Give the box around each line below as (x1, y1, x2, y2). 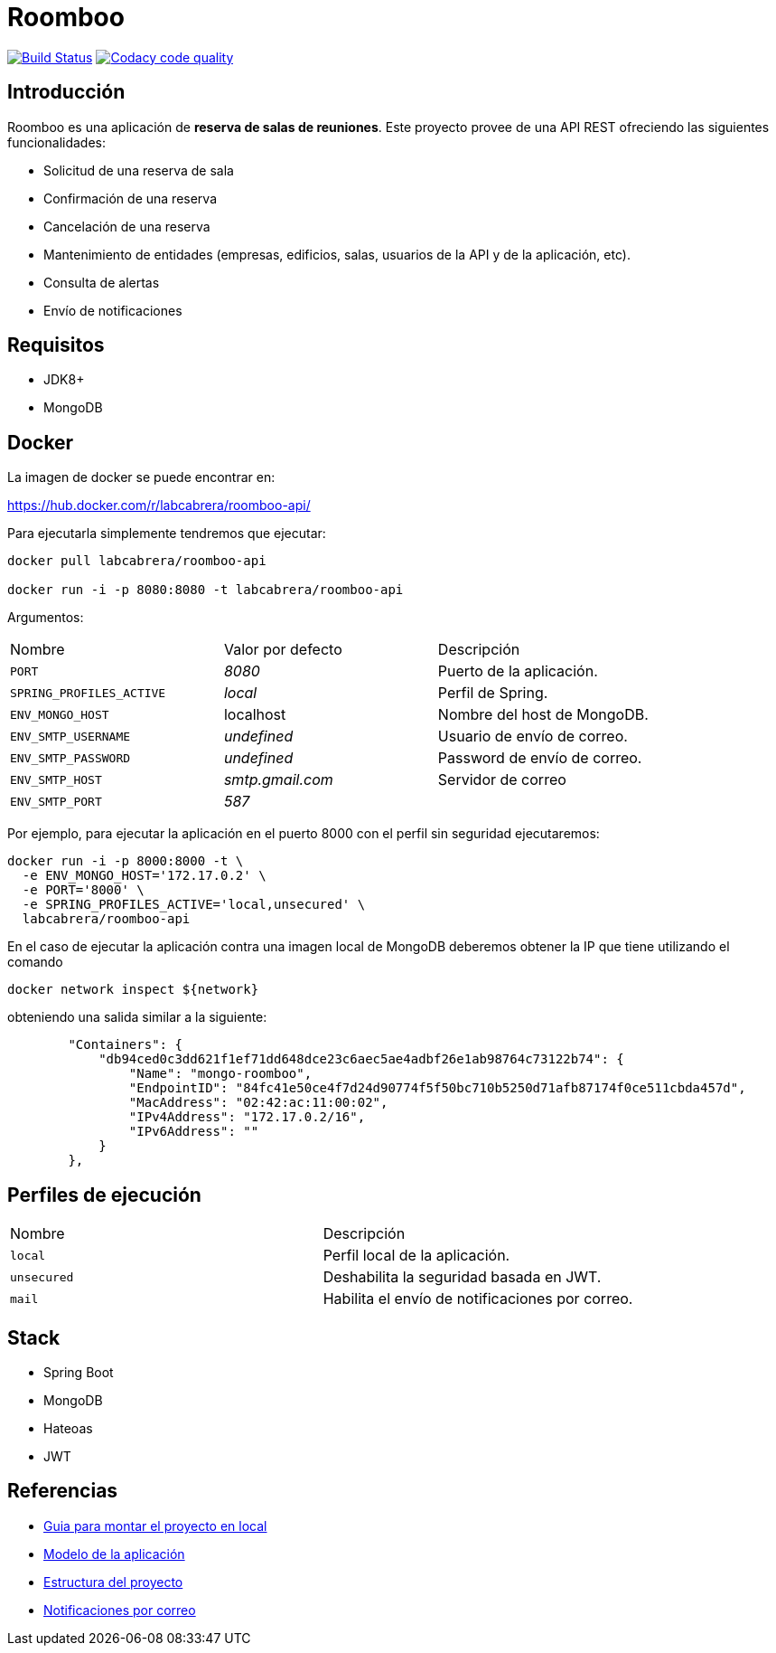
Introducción (7, 80, 126, 104)
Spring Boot (43, 1364, 114, 1380)
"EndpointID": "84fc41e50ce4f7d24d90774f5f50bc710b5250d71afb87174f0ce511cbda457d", (128, 1081, 746, 1096)
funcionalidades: (7, 134, 107, 150)
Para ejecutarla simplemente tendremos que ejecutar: (7, 525, 326, 542)
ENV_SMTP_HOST (10, 772, 102, 787)
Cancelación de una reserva (43, 218, 210, 234)
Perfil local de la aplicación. (323, 1246, 510, 1265)
